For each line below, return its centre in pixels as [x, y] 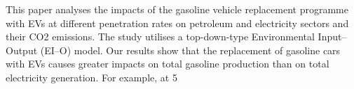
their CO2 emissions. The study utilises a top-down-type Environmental [160, 37]
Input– [332, 37]
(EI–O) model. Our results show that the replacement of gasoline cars [190, 50]
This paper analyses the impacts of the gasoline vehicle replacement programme [177, 9]
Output [22, 50]
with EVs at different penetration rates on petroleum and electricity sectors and [177, 23]
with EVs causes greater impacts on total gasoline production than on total [168, 64]
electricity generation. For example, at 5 [91, 77]
